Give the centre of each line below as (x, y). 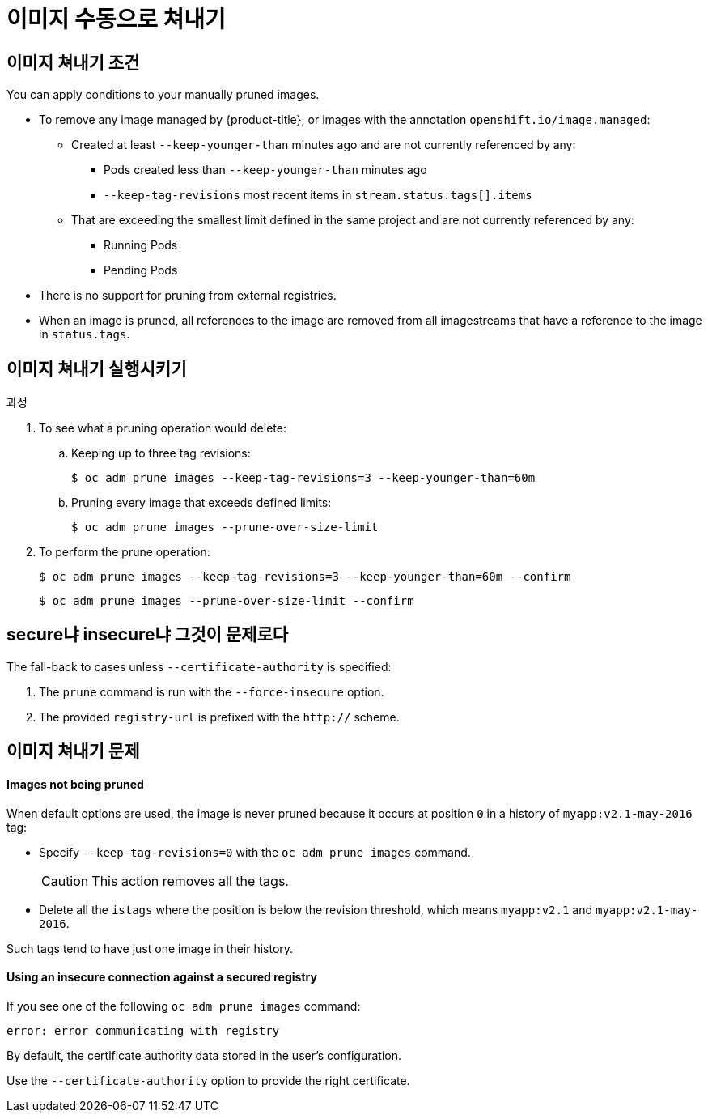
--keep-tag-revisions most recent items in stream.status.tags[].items (318, 195)
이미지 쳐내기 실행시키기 (97, 368)
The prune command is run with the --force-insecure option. (212, 691)
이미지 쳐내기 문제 (73, 751)
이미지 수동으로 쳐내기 (116, 19)
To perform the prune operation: (125, 552)
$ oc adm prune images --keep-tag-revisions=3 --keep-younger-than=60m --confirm (305, 577)
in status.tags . (85, 334)
